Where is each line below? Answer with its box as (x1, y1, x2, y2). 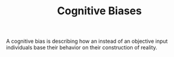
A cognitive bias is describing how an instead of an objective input (6, 37, 168, 45)
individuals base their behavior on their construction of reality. (6, 44, 158, 51)
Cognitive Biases (57, 4, 142, 18)
